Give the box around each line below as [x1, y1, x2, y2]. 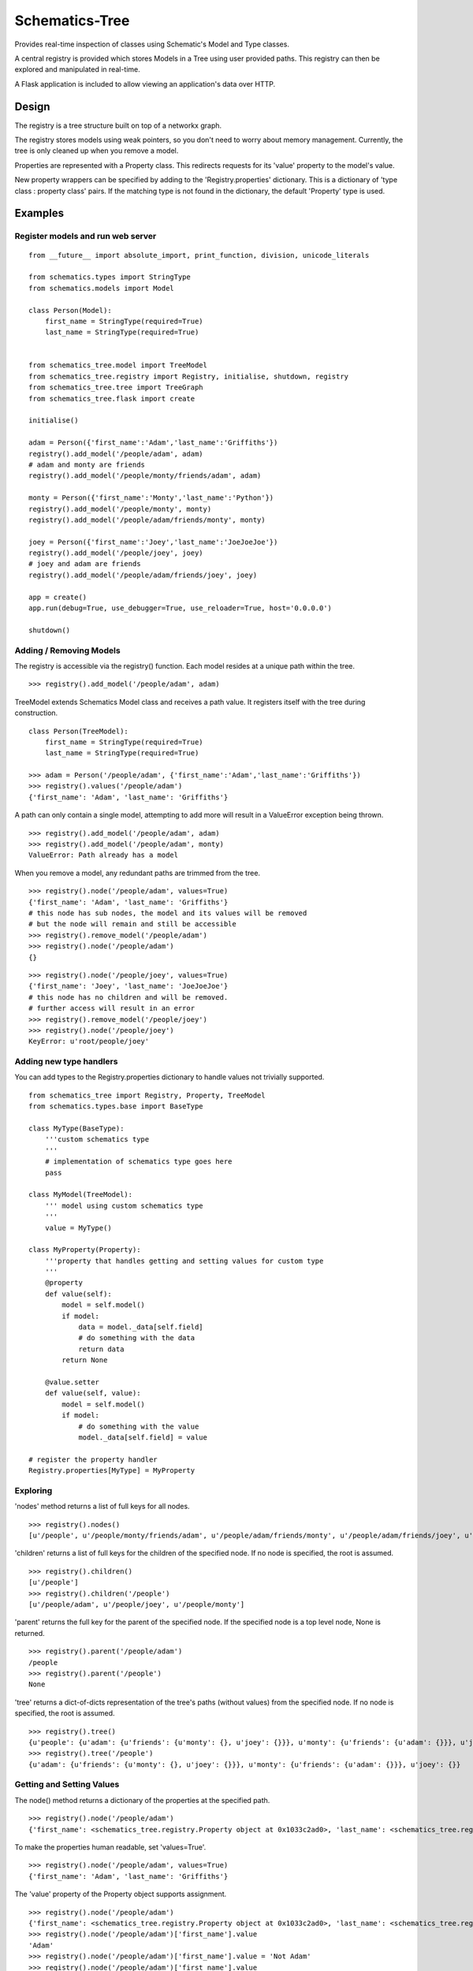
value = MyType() [44, 1223, 112, 1232]
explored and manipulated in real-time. [14, 65, 141, 74]
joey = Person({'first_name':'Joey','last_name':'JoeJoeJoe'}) [28, 537, 278, 546]
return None [61, 1356, 108, 1365]
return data [78, 1344, 125, 1354]
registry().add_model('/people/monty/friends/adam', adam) [28, 471, 262, 480]
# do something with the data [78, 1333, 196, 1343]
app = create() [28, 592, 88, 602]
